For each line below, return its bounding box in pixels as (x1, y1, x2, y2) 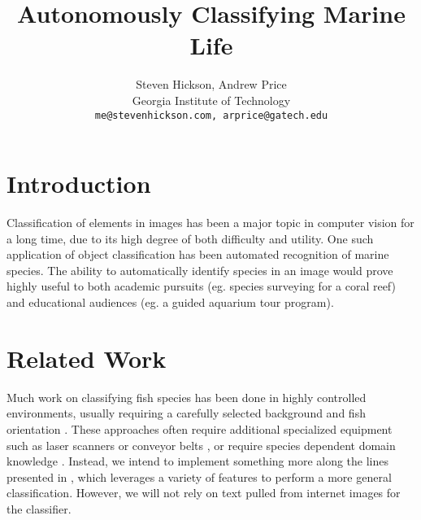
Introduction (7, 167, 151, 200)
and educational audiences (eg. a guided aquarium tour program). (7, 294, 334, 311)
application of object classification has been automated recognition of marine (7, 246, 389, 263)
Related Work (7, 341, 167, 374)
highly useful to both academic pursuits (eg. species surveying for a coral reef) (7, 277, 396, 295)
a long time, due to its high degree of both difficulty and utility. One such (7, 229, 374, 247)
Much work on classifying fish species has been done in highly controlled (7, 388, 367, 405)
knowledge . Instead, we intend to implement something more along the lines (7, 452, 389, 470)
